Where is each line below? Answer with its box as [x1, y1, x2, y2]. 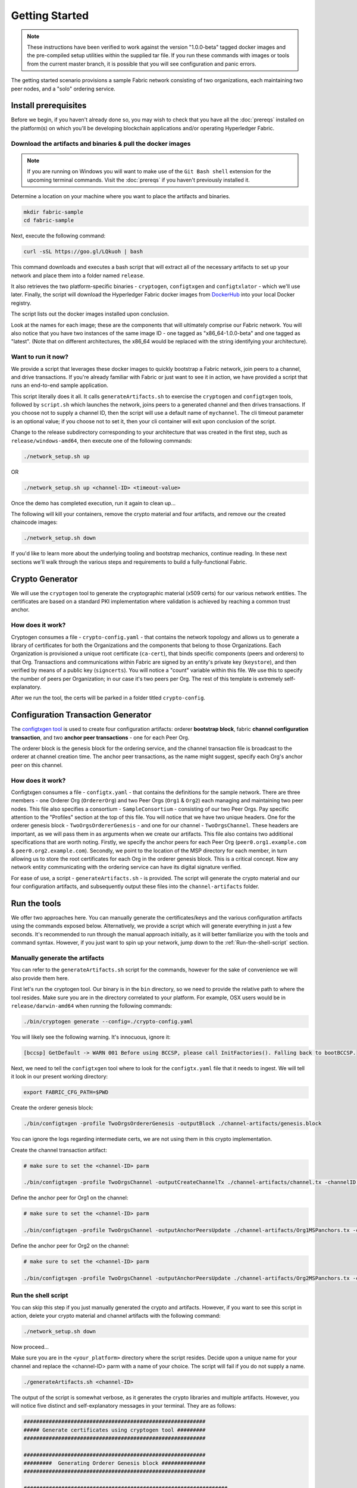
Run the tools [11, 899, 61, 908]
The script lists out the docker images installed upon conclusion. [11, 310, 170, 318]
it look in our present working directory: [11, 1073, 108, 1080]
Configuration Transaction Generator [11, 710, 152, 720]
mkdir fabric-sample [23, 208, 83, 215]
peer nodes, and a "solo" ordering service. [11, 85, 115, 92]
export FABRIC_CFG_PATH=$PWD [23, 1089, 109, 1096]
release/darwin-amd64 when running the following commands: [11, 1002, 173, 1009]
